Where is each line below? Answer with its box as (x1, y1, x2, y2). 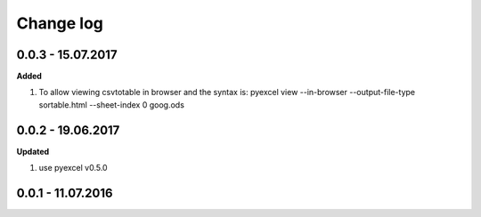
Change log (16, 13, 104, 33)
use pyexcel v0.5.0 (38, 163, 108, 173)
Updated (16, 146, 50, 157)
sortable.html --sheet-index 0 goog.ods (38, 99, 184, 110)
